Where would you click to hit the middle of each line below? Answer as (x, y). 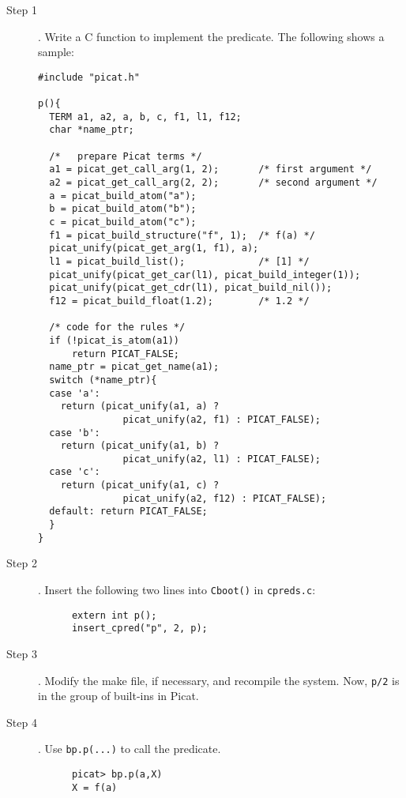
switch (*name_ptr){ (103, 380)
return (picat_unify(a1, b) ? (140, 446)
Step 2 (22, 563)
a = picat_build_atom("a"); (123, 196)
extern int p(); (114, 615)
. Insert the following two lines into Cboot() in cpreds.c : (177, 589)
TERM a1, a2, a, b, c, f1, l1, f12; (145, 117)
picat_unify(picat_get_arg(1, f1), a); (154, 248)
